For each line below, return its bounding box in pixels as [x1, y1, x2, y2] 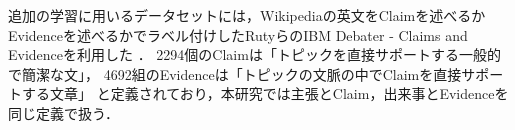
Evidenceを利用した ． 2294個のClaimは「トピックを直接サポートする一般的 [8, 44, 501, 65]
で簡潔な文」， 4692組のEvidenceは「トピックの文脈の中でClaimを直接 [8, 63, 462, 84]
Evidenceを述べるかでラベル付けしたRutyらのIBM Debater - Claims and [8, 24, 468, 45]
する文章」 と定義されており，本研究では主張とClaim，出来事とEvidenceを [21, 83, 509, 104]
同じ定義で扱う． [8, 102, 119, 123]
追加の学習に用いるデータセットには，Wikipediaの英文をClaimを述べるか [8, 5, 486, 25]
